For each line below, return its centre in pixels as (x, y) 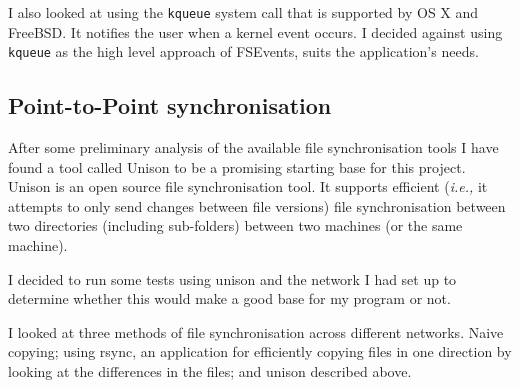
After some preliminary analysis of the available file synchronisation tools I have (253, 147)
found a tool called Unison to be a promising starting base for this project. (237, 166)
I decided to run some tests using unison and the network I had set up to (232, 278)
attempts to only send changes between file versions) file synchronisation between (257, 205)
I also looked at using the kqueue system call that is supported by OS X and (243, 12)
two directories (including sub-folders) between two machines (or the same (235, 225)
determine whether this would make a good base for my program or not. (229, 298)
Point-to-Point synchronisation (170, 105)
